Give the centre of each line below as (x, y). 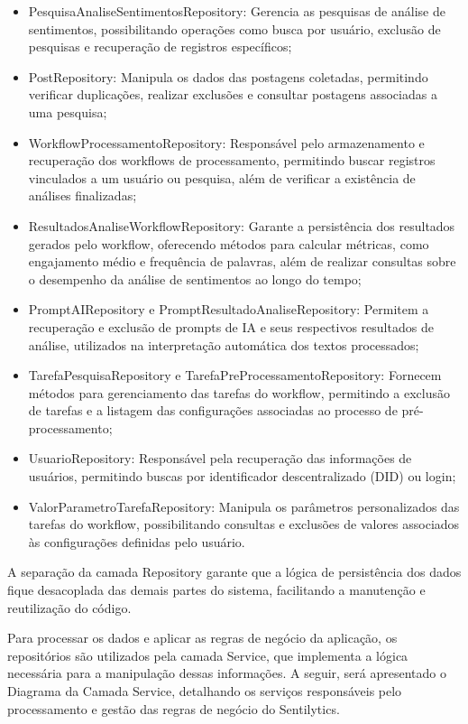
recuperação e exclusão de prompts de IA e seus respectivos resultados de (231, 326)
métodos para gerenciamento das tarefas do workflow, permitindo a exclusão (239, 392)
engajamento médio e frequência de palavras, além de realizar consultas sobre (242, 261)
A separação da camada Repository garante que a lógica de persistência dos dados (234, 572)
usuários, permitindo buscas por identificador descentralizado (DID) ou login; (242, 476)
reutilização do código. (69, 607)
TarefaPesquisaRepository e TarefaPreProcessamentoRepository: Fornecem (235, 375)
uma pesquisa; (68, 111)
